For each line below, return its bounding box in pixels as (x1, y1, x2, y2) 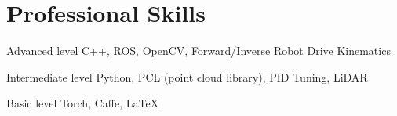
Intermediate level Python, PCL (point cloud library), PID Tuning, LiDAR (6, 68, 368, 85)
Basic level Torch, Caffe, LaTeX (6, 95, 159, 111)
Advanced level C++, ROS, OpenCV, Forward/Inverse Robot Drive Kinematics (6, 42, 391, 59)
